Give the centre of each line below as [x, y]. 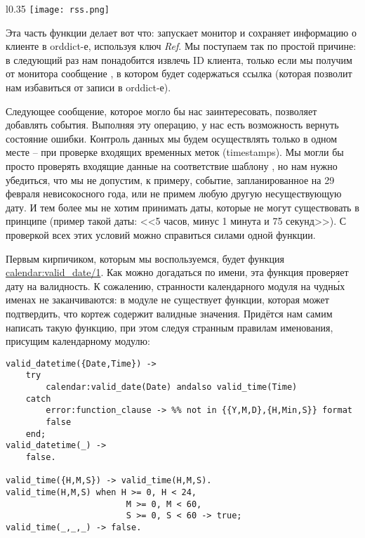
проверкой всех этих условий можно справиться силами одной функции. [161, 234]
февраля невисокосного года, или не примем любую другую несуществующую [174, 193]
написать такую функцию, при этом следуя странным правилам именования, [170, 327]
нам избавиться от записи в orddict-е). [88, 87]
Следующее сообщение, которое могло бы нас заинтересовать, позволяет [161, 111]
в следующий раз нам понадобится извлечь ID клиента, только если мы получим [179, 59]
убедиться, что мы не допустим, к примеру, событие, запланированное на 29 [170, 179]
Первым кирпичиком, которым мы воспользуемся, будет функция [145, 258]
